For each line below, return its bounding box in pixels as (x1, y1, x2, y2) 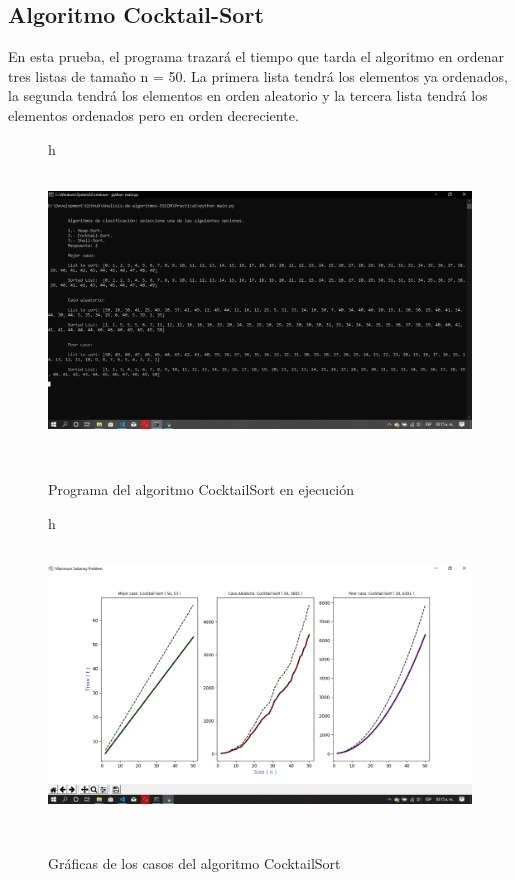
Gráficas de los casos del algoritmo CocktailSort (48, 853, 341, 874)
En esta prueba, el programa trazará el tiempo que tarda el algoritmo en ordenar (8, 46, 505, 67)
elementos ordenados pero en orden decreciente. (8, 104, 299, 125)
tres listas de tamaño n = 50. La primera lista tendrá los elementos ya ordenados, (8, 65, 508, 86)
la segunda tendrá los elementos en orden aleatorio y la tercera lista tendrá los (8, 85, 488, 106)
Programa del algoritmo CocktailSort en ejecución (48, 479, 355, 500)
